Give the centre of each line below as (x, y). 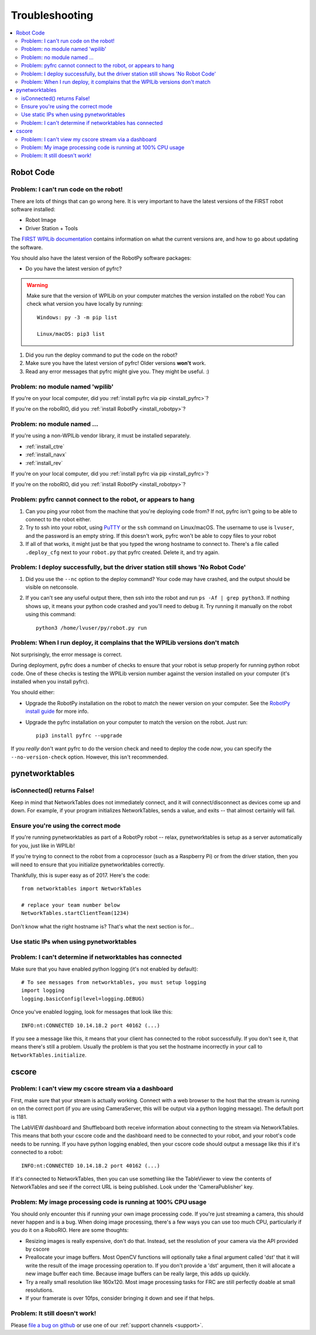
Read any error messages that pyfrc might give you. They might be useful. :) (117, 371)
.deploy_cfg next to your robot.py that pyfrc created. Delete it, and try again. (122, 552)
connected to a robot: (37, 1152)
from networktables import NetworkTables (81, 889)
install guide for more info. (57, 711)
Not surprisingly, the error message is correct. (66, 654)
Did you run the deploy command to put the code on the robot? (102, 355)
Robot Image (41, 220)
